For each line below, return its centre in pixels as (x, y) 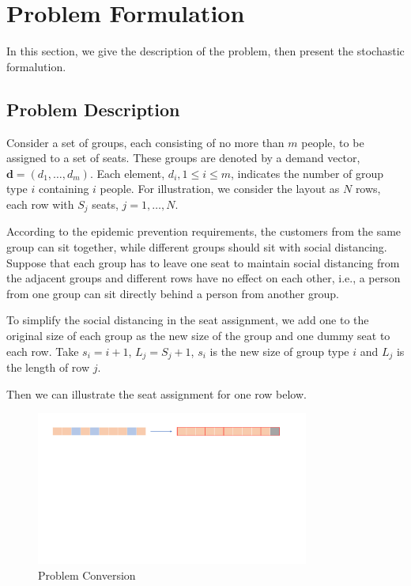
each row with (40, 204)
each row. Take (43, 351)
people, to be (333, 142)
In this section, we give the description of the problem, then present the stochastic (205, 51)
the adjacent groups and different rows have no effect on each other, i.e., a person (204, 278)
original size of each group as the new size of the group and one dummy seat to (198, 335)
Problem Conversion (87, 575)
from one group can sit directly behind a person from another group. (173, 293)
